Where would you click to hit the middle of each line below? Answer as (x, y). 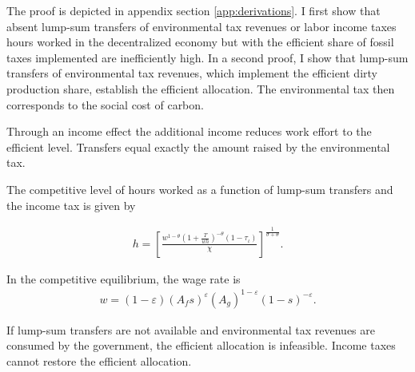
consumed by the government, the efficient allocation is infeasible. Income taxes (201, 345)
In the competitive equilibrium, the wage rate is (124, 278)
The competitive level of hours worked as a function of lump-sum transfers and (200, 189)
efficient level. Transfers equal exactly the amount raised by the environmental (198, 146)
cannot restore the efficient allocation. (99, 360)
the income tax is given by (71, 205)
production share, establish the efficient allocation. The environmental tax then (201, 88)
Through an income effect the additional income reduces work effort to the (189, 131)
